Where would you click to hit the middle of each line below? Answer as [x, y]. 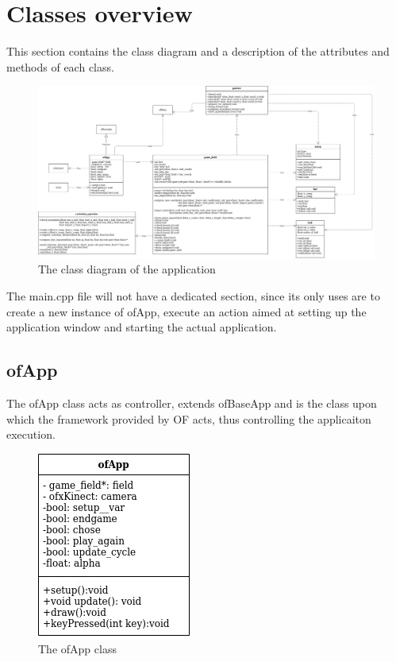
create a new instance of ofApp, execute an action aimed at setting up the [186, 311]
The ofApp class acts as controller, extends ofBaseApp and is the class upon [192, 403]
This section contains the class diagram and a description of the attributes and [198, 51]
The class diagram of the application [127, 269]
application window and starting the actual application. [142, 327]
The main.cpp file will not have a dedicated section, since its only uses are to [193, 296]
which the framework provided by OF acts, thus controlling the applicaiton [189, 418]
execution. [31, 434]
